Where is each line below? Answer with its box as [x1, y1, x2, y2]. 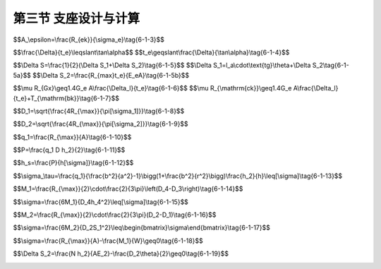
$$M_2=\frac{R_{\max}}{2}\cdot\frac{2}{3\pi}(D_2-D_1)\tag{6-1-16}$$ [13, 210, 217, 219]
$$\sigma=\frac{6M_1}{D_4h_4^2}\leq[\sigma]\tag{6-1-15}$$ [13, 198, 188, 206]
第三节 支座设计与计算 [13, 11, 140, 26]
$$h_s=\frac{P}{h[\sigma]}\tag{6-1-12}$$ [13, 159, 134, 167]
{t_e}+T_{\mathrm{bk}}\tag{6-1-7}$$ [13, 94, 120, 102]
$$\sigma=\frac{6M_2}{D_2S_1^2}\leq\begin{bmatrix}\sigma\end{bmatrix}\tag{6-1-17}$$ [13, 223, 271, 232]
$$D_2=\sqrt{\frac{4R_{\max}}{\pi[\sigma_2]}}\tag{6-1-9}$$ [13, 120, 188, 128]
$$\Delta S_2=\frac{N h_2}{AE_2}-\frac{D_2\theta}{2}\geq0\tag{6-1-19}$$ [13, 249, 229, 258]
